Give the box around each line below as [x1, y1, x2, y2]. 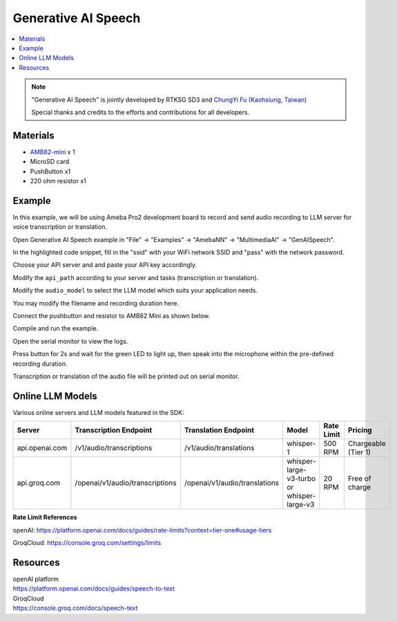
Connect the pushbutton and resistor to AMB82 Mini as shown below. [12, 312, 211, 319]
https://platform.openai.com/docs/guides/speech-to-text [12, 584, 175, 593]
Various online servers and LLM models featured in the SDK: [12, 408, 184, 416]
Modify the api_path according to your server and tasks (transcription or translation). [12, 273, 259, 281]
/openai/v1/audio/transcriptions [75, 478, 177, 488]
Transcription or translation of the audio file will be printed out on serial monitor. [12, 372, 240, 380]
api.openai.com [17, 443, 68, 453]
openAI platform [12, 575, 59, 583]
